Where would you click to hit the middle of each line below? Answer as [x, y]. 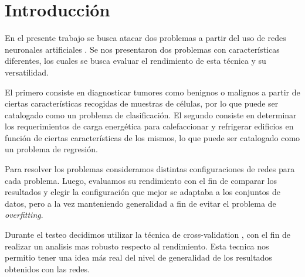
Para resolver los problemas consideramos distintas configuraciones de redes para [150, 169]
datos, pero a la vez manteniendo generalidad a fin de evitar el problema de [140, 203]
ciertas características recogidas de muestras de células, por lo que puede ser [142, 103]
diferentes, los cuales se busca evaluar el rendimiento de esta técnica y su [135, 61]
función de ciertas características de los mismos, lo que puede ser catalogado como [152, 137]
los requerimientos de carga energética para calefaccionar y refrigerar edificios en [149, 126]
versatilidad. [27, 72]
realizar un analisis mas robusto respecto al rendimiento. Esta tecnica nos [137, 246]
